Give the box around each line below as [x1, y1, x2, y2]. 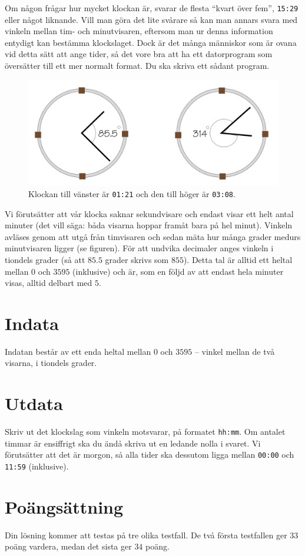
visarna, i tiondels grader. [5, 357, 97, 369]
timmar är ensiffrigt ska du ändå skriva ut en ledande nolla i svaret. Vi [5, 437, 261, 449]
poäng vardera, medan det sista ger [5, 540, 132, 552]
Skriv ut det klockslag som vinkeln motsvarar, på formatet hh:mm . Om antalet [5, 425, 286, 438]
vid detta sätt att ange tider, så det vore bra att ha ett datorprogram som [5, 48, 273, 60]
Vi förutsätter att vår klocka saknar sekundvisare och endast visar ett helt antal [5, 207, 294, 219]
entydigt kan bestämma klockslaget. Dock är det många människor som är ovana [5, 36, 297, 48]
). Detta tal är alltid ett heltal [183, 253, 293, 265]
